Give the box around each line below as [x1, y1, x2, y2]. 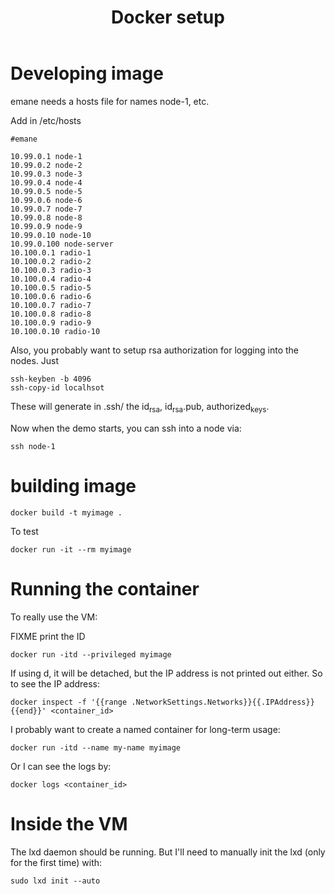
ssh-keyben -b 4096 [10, 374, 92, 384]
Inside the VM [10, 812, 128, 835]
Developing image [10, 62, 164, 85]
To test [10, 525, 39, 537]
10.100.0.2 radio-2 [10, 256, 92, 266]
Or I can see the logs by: [10, 760, 112, 772]
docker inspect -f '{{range [10, 697, 128, 707]
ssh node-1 [10, 441, 56, 451]
